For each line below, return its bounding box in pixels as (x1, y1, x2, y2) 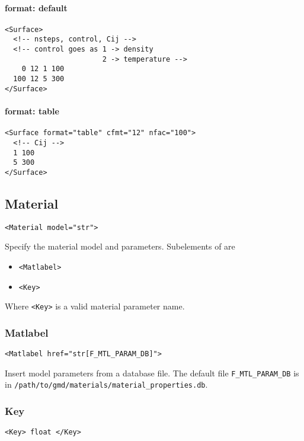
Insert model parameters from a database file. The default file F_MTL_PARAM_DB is (5, 366, 299, 379)
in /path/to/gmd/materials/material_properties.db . (5, 378, 208, 391)
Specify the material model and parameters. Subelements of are (5, 240, 235, 253)
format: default (5, 1, 68, 14)
